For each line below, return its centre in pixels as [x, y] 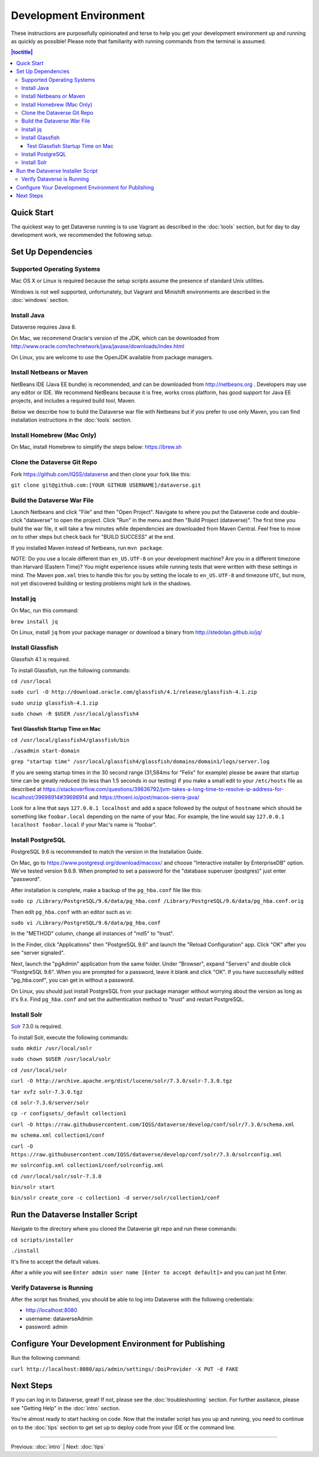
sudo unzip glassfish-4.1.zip [55, 703]
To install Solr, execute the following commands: [70, 1037]
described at [26, 789]
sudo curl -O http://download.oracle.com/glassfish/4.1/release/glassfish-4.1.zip [134, 692]
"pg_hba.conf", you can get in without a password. [73, 980]
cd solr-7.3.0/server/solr [50, 1102]
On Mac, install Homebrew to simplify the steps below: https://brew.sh [96, 447]
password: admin [47, 1327]
